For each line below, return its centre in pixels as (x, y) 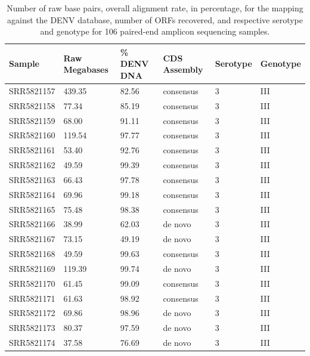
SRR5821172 (32, 313)
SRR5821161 (32, 150)
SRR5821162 (32, 165)
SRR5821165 (32, 209)
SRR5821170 (32, 283)
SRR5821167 (32, 239)
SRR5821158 (32, 105)
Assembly (183, 69)
